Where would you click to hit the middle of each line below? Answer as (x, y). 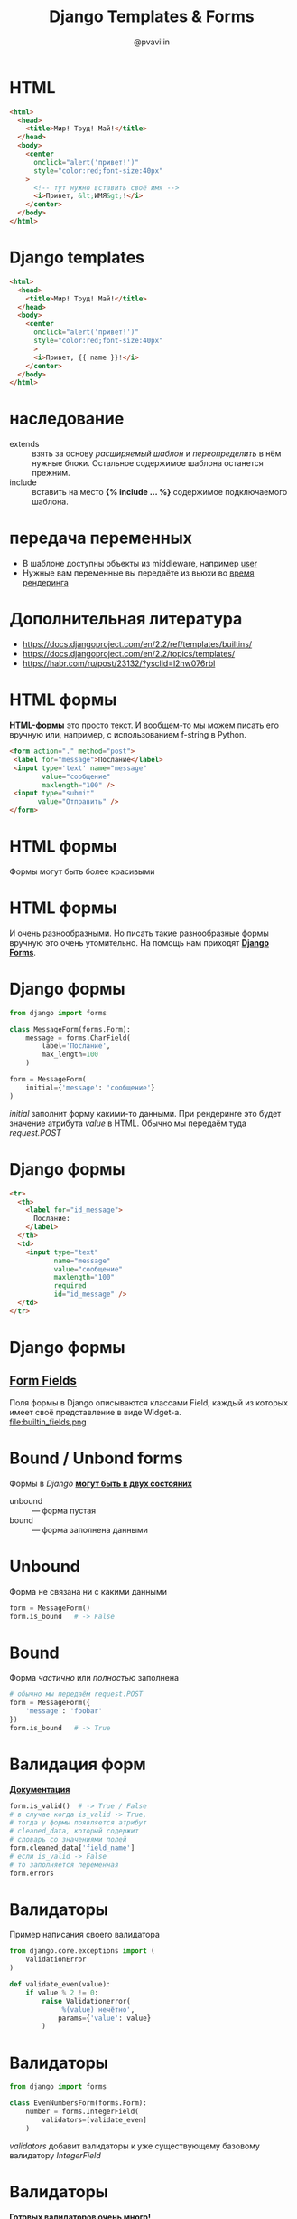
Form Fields (43, 1381)
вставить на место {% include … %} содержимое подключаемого (160, 492)
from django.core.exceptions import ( (82, 1951)
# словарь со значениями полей (68, 1840)
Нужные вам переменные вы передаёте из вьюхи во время (138, 573)
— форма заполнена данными (90, 1529)
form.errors (32, 1873)
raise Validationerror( (86, 2001)
